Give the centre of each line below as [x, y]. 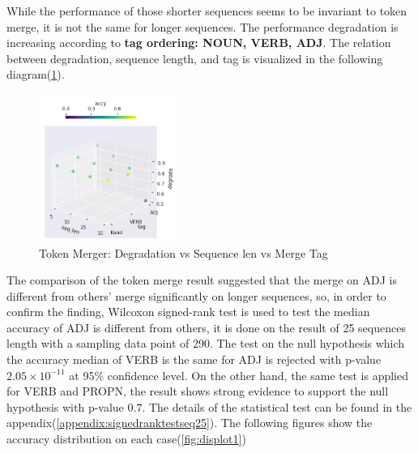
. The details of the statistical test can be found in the [277, 406]
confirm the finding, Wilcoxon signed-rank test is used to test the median [188, 312]
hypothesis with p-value [65, 406]
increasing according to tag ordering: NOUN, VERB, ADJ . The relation [199, 43]
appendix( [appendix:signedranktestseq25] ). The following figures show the [190, 423]
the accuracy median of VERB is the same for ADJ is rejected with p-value [194, 359]
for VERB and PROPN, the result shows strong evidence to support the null [198, 391]
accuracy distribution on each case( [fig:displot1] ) [126, 439]
